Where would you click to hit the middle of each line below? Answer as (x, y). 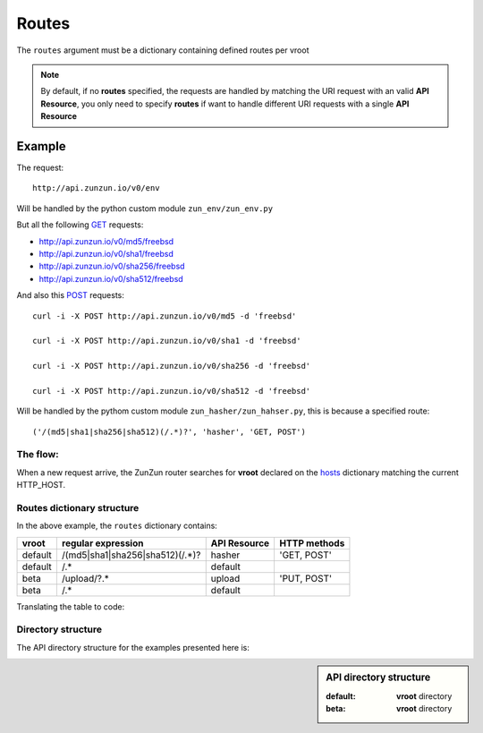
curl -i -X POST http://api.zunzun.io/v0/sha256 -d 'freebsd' (172, 366)
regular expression (102, 543)
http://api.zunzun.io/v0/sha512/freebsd (111, 278)
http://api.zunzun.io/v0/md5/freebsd (106, 241)
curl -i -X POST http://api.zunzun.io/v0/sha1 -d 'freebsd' (167, 341)
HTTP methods (312, 543)
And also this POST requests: (71, 295)
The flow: (38, 455)
